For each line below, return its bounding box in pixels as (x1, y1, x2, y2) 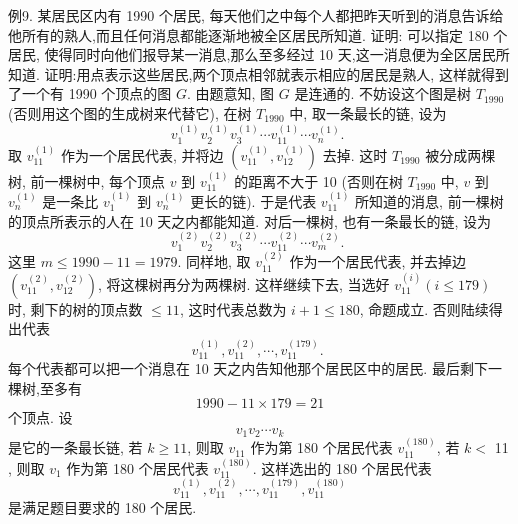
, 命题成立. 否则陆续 (359, 298, 489, 319)
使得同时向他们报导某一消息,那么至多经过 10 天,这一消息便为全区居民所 (44, 44, 510, 65)
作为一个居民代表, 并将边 (60, 144, 224, 165)
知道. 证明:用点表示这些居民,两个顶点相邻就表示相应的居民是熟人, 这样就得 (8, 63, 495, 84)
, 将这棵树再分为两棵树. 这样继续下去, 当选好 (97, 273, 390, 294)
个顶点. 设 (8, 407, 73, 428)
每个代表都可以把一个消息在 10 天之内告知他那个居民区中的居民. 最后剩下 (8, 358, 488, 379)
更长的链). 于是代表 (190, 191, 317, 212)
